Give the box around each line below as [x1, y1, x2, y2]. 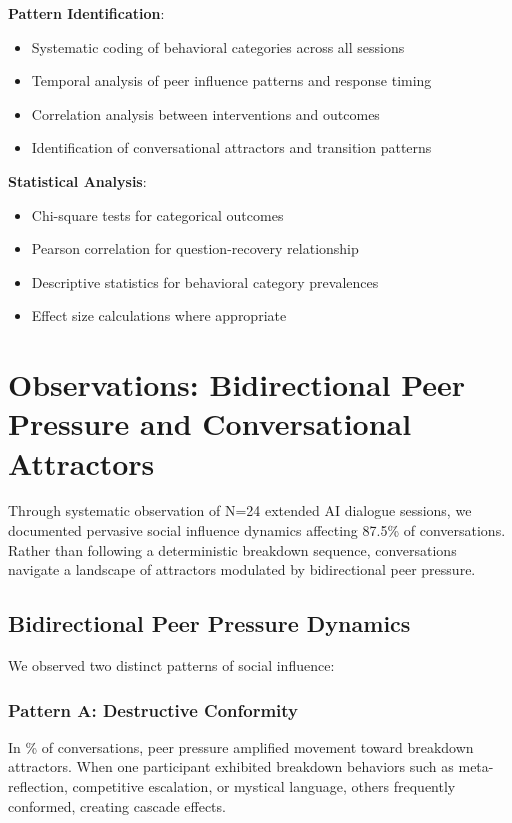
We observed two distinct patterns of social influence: [8, 655, 335, 676]
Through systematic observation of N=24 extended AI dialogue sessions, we [8, 500, 472, 521]
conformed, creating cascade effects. [8, 795, 226, 816]
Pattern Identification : [8, 3, 165, 23]
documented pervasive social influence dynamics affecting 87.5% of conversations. [8, 520, 506, 541]
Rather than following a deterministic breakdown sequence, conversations [8, 539, 457, 560]
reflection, [8, 776, 68, 797]
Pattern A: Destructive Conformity [8, 697, 299, 722]
